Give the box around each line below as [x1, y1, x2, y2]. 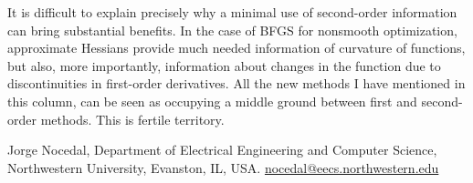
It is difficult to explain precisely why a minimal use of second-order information [7, 3, 457, 21]
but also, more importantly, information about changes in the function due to [7, 56, 441, 75]
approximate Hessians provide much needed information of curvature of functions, [7, 38, 466, 57]
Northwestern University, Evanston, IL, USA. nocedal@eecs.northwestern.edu [7, 158, 439, 177]
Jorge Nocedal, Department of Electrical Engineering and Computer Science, [7, 140, 437, 159]
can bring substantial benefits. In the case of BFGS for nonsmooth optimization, [7, 20, 457, 39]
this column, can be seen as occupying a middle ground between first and [7, 91, 417, 110]
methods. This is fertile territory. [40, 109, 225, 128]
